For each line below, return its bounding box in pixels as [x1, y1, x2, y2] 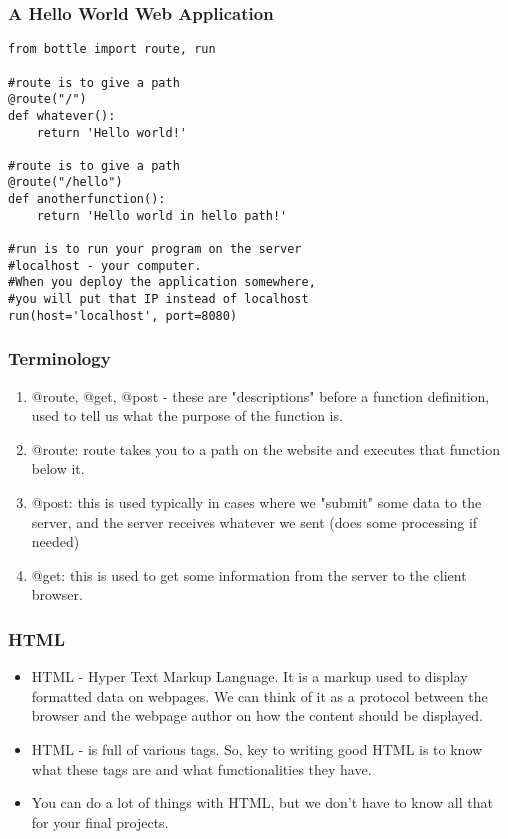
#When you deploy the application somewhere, [8, 275, 316, 290]
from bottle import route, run [8, 42, 216, 57]
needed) [31, 531, 80, 552]
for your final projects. [31, 811, 169, 832]
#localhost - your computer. [8, 258, 202, 273]
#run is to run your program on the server [8, 242, 302, 257]
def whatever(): [8, 108, 116, 123]
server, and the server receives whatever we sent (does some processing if [31, 511, 478, 532]
